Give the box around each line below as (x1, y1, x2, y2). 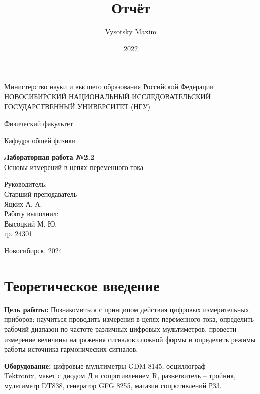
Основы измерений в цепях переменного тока (4, 161, 144, 172)
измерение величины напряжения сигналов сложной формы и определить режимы (4, 333, 256, 344)
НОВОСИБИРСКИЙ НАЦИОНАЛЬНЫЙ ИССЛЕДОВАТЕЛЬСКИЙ (4, 91, 211, 101)
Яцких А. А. (4, 198, 42, 209)
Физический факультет (4, 118, 73, 129)
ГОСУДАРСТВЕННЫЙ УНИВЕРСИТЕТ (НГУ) (4, 101, 151, 111)
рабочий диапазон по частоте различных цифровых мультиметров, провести (4, 323, 237, 334)
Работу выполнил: (4, 208, 59, 219)
